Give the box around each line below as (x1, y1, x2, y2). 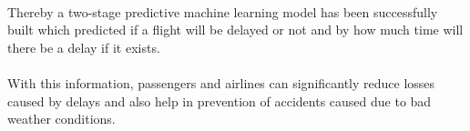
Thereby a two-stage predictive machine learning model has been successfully (7, 2, 438, 21)
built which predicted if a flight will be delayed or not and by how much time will (7, 20, 464, 39)
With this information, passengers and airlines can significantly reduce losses (7, 73, 435, 92)
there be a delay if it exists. (7, 37, 160, 56)
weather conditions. (7, 109, 116, 128)
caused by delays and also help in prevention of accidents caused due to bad (7, 91, 432, 110)
